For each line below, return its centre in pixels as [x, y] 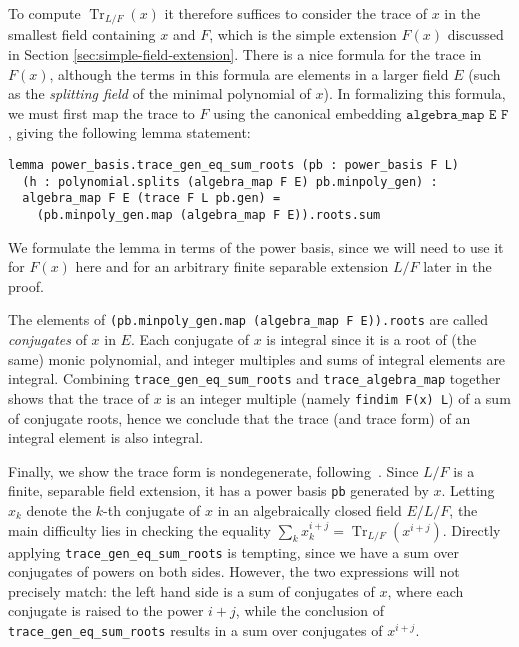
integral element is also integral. [106, 437]
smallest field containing [82, 34]
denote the [59, 510]
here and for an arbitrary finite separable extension [232, 266]
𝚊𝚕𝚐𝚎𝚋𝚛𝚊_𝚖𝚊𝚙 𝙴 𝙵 [457, 114]
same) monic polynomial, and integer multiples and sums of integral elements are [257, 358]
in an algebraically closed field [309, 510]
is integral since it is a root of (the [371, 339]
